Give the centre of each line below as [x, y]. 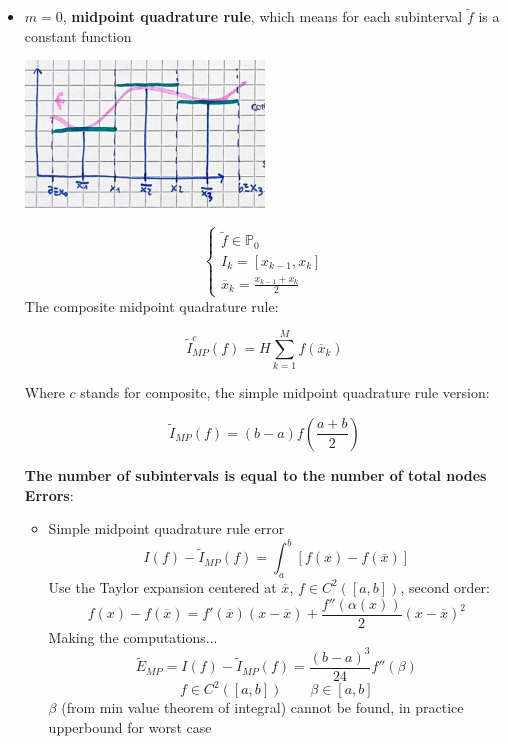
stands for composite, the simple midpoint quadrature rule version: [285, 392]
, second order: [445, 586]
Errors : [49, 494]
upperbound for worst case [130, 726]
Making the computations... [133, 636]
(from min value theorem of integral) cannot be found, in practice [262, 707]
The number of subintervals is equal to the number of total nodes [255, 474]
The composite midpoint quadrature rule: [151, 305]
